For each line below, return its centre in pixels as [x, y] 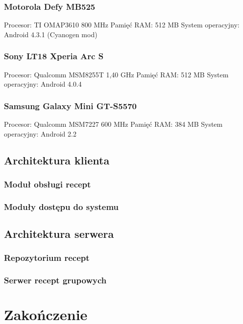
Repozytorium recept [47, 258]
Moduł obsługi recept [48, 184]
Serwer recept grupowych [55, 280]
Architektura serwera [59, 234]
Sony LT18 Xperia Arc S [54, 56]
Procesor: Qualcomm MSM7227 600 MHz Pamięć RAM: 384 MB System [113, 124]
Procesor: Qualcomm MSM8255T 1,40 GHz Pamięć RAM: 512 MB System [116, 74]
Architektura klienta [57, 160]
